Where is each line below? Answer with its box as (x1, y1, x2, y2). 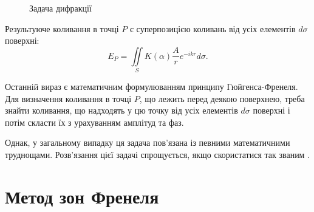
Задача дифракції (29, 2, 92, 14)
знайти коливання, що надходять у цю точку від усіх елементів (5, 104, 238, 117)
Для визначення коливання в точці (5, 92, 132, 104)
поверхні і (253, 104, 290, 117)
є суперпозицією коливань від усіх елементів (129, 22, 296, 35)
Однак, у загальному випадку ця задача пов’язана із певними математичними (5, 136, 290, 149)
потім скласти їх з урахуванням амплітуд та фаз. (5, 115, 184, 128)
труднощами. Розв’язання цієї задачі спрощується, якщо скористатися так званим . (5, 148, 310, 161)
